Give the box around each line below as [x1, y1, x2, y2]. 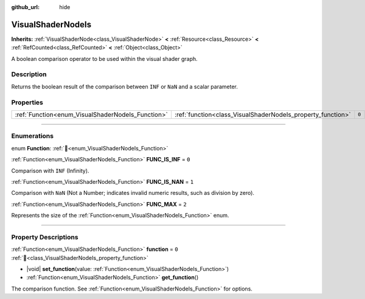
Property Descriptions [11, 233, 78, 241]
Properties [11, 98, 44, 107]
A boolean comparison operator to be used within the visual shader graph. [11, 55, 198, 62]
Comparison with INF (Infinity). [11, 167, 89, 174]
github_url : [11, 4, 40, 10]
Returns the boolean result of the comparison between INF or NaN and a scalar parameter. [11, 83, 238, 90]
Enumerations [11, 132, 54, 140]
